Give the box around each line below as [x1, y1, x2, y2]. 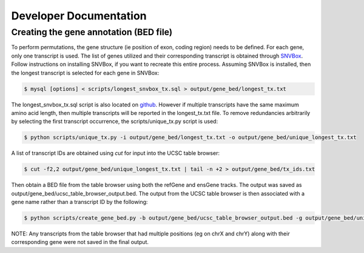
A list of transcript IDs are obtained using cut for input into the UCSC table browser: [11, 149, 220, 157]
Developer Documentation [11, 9, 147, 22]
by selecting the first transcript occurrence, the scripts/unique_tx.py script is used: [11, 118, 218, 125]
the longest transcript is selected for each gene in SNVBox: [11, 69, 160, 76]
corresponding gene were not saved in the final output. [11, 238, 149, 246]
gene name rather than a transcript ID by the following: [11, 199, 148, 206]
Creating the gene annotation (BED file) [11, 27, 173, 38]
